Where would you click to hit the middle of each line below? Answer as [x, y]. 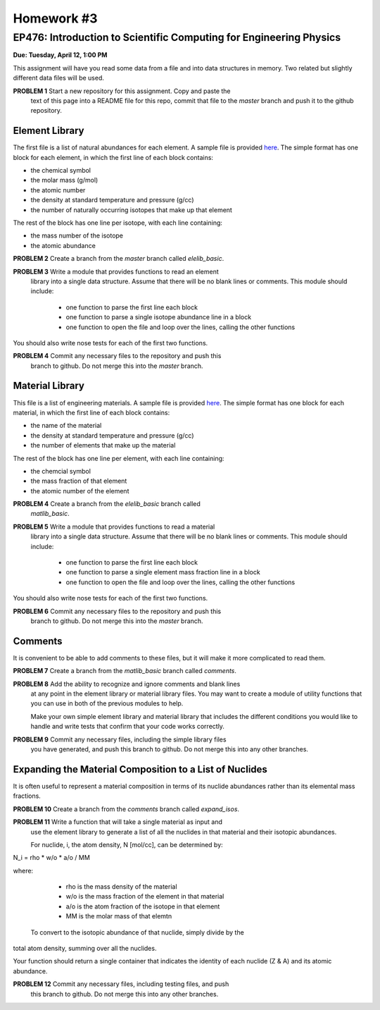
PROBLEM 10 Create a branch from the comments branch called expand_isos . [126, 809]
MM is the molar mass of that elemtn [119, 916]
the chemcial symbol [61, 471]
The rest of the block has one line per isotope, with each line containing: [118, 223]
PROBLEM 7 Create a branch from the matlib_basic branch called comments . [125, 671]
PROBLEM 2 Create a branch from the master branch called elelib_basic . [119, 259]
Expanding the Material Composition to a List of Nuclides [140, 769]
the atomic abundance [63, 245]
